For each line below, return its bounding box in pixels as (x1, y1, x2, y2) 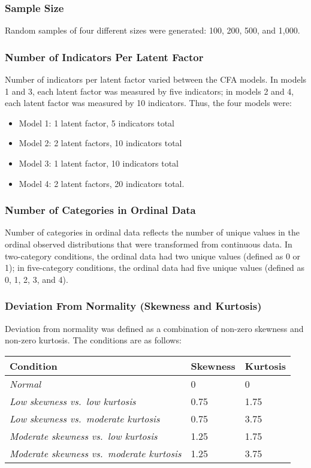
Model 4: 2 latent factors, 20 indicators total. (19, 177, 185, 189)
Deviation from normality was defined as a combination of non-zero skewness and (5, 322, 304, 334)
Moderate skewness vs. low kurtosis (10, 428, 158, 443)
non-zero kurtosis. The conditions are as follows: (5, 334, 182, 346)
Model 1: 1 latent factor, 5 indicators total (19, 116, 174, 129)
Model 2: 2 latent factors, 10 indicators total (19, 137, 182, 149)
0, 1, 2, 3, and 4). (5, 273, 68, 285)
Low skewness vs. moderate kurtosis (10, 411, 160, 425)
